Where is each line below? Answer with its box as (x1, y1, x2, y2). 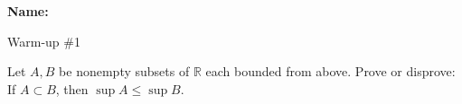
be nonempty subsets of (59, 62, 190, 81)
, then (55, 79, 89, 98)
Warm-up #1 (7, 31, 80, 50)
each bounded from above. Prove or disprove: (205, 62, 456, 81)
